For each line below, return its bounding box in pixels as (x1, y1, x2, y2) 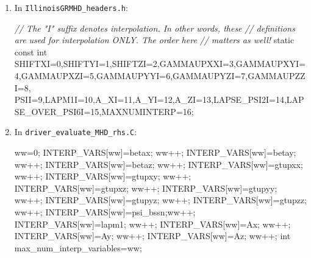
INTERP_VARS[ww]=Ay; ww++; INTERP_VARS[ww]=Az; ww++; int (14, 229, 291, 242)
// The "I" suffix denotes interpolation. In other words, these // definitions (14, 21, 295, 34)
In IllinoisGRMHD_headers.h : (14, 1, 128, 13)
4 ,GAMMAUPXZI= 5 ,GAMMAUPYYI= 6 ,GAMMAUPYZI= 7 (14, 69, 246, 82)
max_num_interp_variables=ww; (14, 241, 142, 254)
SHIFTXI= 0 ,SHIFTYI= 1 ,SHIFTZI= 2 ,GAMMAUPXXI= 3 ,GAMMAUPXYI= (14, 57, 306, 70)
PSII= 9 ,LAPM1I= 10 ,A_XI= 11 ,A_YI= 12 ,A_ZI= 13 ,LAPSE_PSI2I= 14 (14, 93, 284, 106)
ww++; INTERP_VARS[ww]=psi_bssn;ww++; (14, 206, 196, 218)
